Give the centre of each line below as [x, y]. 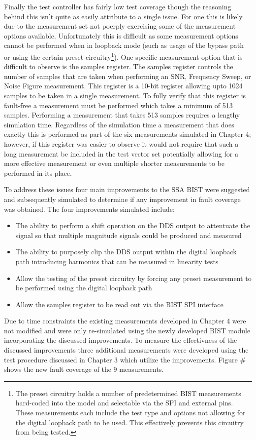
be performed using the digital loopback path [84, 288]
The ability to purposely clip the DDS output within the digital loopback [126, 252]
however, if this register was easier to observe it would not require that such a [121, 143]
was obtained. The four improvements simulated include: [89, 209]
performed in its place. [38, 173]
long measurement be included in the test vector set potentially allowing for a [121, 153]
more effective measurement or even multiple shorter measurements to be [114, 163]
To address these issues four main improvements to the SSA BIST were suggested [127, 189]
